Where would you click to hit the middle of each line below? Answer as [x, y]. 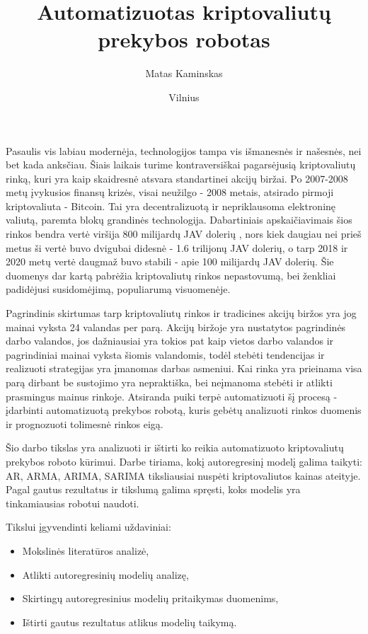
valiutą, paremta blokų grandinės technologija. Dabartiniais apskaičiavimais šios [179, 220]
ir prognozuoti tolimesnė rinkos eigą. [85, 423]
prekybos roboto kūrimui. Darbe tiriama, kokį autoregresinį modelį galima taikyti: [184, 461]
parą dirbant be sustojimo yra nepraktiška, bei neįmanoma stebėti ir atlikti [169, 382]
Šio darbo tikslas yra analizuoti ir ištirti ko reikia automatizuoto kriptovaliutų [175, 448]
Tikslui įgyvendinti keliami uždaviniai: [88, 527]
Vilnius [184, 97]
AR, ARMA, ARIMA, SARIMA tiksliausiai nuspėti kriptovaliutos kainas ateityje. [183, 475]
